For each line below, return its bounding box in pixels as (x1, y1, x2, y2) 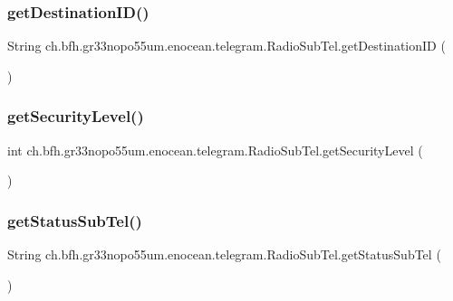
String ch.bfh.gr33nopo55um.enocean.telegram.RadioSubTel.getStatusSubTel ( (7, 245, 441, 264)
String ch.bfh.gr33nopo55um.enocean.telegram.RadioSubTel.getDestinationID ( (7, 36, 446, 55)
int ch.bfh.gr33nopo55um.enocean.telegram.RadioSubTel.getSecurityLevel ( (7, 140, 423, 159)
